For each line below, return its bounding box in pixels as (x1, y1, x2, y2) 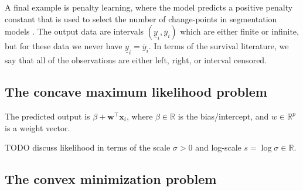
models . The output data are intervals (5, 25, 144, 37)
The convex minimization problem (5, 170, 217, 188)
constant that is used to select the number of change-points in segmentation (5, 12, 277, 25)
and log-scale (195, 141, 241, 154)
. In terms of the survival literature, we (148, 40, 289, 52)
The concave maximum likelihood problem (5, 83, 267, 101)
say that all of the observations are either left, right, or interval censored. (5, 54, 267, 66)
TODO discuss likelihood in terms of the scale (5, 141, 171, 154)
